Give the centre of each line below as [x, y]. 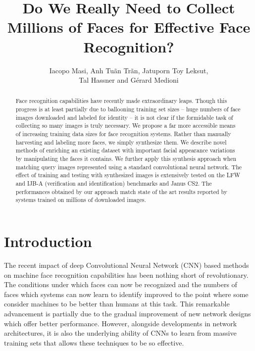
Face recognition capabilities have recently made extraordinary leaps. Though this [121, 101]
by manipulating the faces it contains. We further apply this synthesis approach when [126, 159]
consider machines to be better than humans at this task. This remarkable [117, 304]
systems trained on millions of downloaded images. [81, 200]
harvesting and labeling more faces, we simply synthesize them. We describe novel [121, 142]
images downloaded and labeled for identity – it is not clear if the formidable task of [124, 117]
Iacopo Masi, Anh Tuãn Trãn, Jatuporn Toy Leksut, [129, 70]
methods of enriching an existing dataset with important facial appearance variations [125, 150]
